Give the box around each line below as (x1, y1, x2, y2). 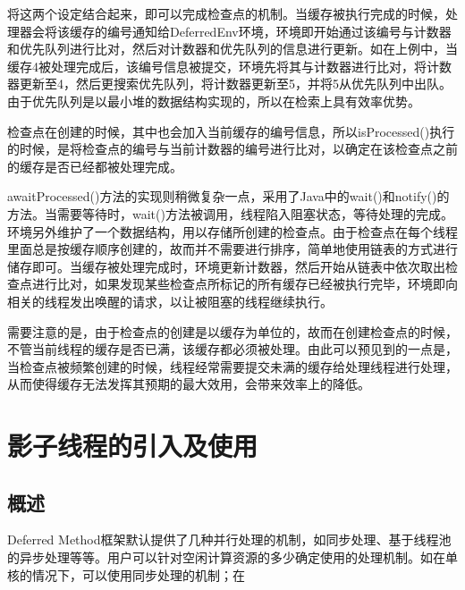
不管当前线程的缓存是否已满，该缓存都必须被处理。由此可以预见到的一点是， (7, 340, 458, 358)
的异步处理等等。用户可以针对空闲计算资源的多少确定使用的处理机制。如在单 (7, 548, 458, 567)
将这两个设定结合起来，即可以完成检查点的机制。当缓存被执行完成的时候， (7, 4, 445, 22)
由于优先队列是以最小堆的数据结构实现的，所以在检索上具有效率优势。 (7, 91, 420, 110)
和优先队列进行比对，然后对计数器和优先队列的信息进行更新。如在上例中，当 (7, 39, 458, 58)
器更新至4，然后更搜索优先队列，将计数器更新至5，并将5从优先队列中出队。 (7, 74, 452, 93)
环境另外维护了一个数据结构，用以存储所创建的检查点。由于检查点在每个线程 (7, 222, 458, 240)
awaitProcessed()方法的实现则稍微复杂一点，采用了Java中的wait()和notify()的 (7, 187, 450, 206)
